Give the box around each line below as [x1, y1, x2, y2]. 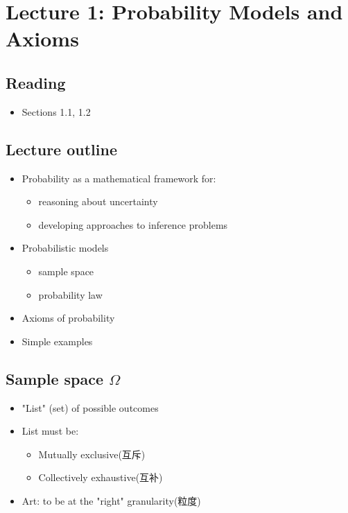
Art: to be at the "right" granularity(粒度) [21, 493, 201, 507]
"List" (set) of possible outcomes [21, 400, 159, 415]
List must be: [21, 424, 79, 438]
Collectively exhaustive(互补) [38, 470, 163, 485]
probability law [38, 287, 103, 302]
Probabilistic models [21, 241, 109, 255]
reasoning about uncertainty [38, 194, 158, 209]
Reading [6, 71, 66, 93]
